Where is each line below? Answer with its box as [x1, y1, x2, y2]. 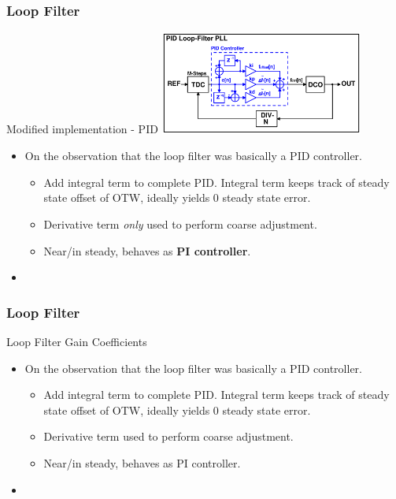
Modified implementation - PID [6, 121, 158, 137]
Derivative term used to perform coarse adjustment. [43, 428, 294, 445]
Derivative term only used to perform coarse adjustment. [43, 216, 317, 232]
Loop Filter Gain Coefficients [6, 333, 147, 349]
